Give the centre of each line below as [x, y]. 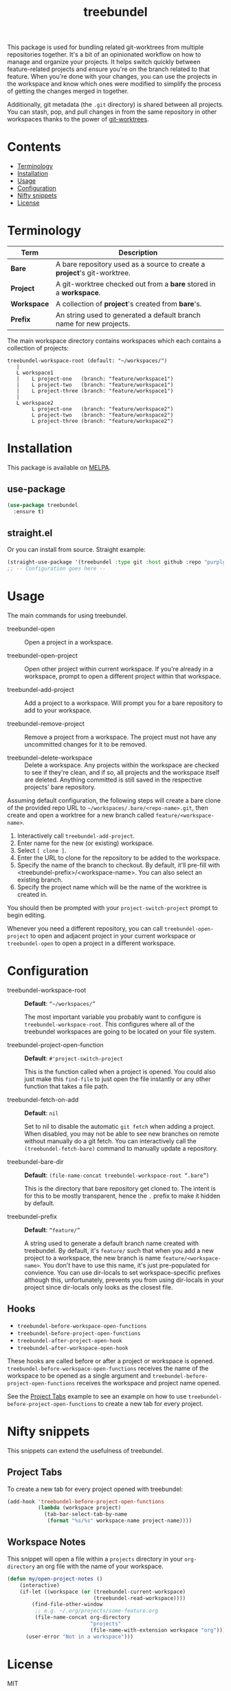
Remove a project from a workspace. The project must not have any [120, 737]
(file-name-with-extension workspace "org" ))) [158, 1630]
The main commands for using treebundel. [67, 615]
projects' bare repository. [60, 787]
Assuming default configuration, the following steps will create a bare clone [114, 800]
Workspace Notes [46, 1542]
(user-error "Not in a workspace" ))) [79, 1636]
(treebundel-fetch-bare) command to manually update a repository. [121, 1148]
